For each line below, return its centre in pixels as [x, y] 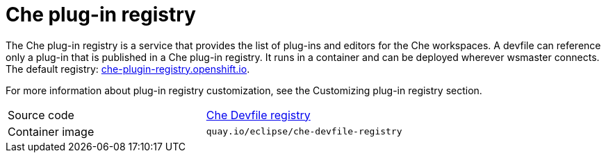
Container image [51, 131]
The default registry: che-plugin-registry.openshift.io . [128, 69]
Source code [41, 115]
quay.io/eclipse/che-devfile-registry [304, 132]
